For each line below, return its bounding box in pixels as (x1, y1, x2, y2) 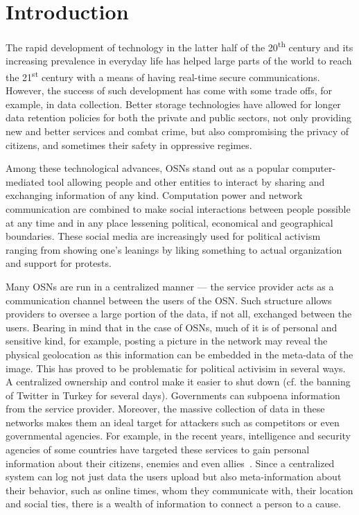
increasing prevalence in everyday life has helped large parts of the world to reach (6, 53, 352, 68)
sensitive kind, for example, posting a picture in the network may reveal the (6, 333, 328, 348)
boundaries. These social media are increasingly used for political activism (6, 229, 321, 243)
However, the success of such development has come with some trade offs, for (6, 83, 333, 98)
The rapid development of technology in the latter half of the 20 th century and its (6, 38, 353, 54)
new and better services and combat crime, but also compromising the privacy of (6, 124, 349, 138)
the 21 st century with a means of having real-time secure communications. (6, 67, 320, 84)
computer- (292, 161, 336, 175)
